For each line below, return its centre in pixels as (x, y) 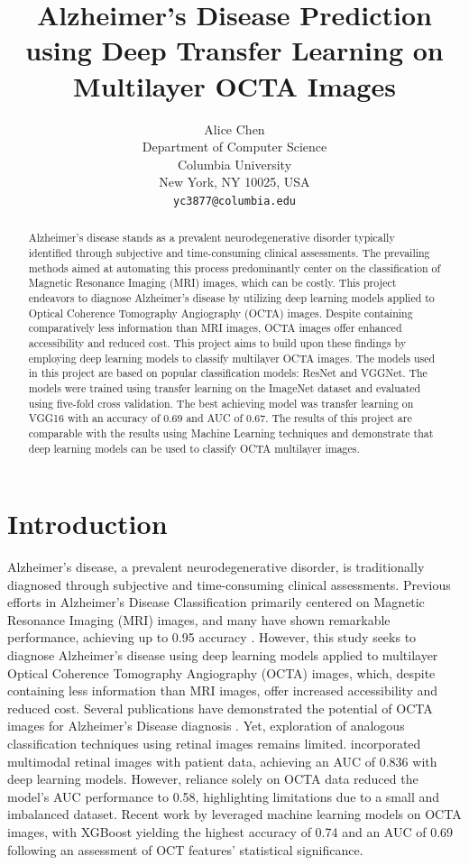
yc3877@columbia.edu (234, 201)
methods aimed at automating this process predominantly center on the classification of (234, 267)
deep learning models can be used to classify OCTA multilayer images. (194, 448)
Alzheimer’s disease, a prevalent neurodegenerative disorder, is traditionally (216, 567)
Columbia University (234, 164)
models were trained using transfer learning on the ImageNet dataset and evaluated (225, 387)
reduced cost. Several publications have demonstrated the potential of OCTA (220, 708)
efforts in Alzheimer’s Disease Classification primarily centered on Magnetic (216, 602)
